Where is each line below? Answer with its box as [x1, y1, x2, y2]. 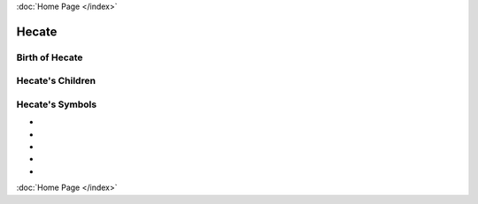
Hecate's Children [16, 75, 96, 87]
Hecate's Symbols [16, 98, 97, 110]
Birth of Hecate [16, 51, 83, 64]
